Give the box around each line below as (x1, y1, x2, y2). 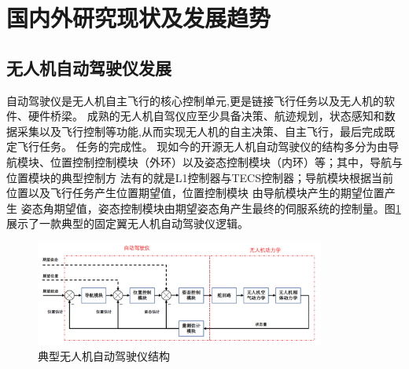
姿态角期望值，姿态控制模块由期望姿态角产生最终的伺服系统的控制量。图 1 (20, 199, 401, 216)
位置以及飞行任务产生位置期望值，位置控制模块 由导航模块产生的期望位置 (6, 184, 385, 201)
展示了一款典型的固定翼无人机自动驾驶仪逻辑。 (6, 215, 249, 232)
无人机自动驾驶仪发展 (6, 55, 171, 79)
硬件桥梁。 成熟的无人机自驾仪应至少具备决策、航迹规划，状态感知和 (28, 108, 385, 124)
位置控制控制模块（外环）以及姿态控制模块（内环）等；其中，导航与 (50, 153, 403, 170)
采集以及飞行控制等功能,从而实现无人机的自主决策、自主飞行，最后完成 (17, 122, 384, 139)
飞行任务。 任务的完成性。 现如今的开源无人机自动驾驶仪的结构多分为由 (17, 138, 389, 155)
